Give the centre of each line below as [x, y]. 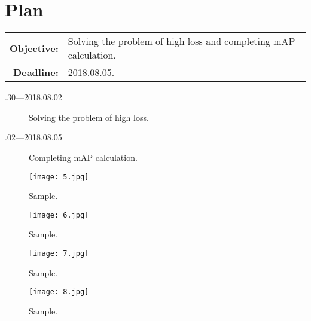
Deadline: [36, 72]
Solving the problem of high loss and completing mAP [182, 41]
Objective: [34, 48]
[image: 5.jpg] [59, 177]
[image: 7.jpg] [59, 253]
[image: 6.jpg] [59, 215]
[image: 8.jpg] [59, 292]
